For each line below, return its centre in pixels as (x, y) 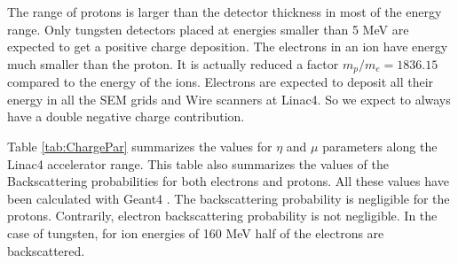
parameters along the (380, 147)
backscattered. (46, 250)
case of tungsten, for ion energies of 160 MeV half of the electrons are (196, 232)
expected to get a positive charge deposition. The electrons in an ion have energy (228, 46)
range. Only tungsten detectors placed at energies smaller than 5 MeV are (208, 29)
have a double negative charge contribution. (126, 116)
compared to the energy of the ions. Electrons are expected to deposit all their (221, 82)
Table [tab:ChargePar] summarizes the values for (140, 147)
